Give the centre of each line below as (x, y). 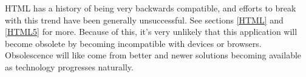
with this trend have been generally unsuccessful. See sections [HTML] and (144, 20)
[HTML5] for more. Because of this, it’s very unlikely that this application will (151, 32)
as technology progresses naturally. (69, 66)
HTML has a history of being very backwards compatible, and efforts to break (151, 8)
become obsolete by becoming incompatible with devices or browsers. (133, 43)
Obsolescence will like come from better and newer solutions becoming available (153, 55)
